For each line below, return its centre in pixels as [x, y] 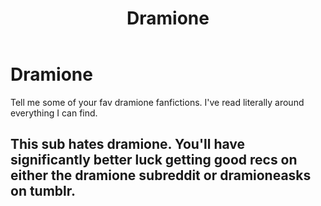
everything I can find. [54, 113]
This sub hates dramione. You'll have [128, 144]
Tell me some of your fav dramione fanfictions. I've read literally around [157, 102]
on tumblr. [43, 191]
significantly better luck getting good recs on [154, 160]
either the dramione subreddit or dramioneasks [161, 175]
